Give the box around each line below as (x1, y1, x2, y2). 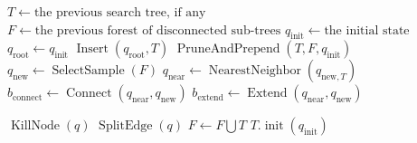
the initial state (324, 24, 410, 37)
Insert (76, 43, 109, 56)
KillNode (10, 119, 60, 133)
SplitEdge (99, 119, 153, 133)
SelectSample (52, 64, 125, 78)
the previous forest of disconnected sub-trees (34, 24, 281, 37)
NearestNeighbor (208, 64, 301, 78)
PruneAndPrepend (176, 43, 280, 56)
